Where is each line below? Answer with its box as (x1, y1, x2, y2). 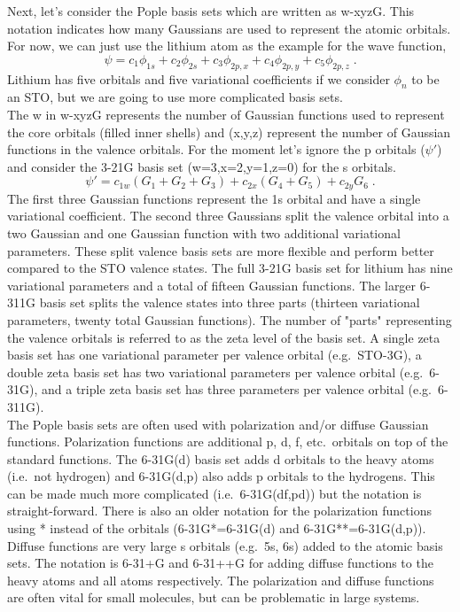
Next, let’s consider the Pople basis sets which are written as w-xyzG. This (7, 2, 415, 19)
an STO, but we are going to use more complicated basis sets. (7, 88, 343, 106)
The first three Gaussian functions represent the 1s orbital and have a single (7, 189, 421, 207)
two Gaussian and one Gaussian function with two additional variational (7, 223, 401, 242)
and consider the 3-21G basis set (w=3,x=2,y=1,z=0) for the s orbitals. (7, 157, 396, 175)
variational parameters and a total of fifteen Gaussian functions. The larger (7, 275, 417, 294)
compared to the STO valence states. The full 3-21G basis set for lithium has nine (7, 259, 453, 277)
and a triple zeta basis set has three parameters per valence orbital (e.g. (41, 380, 433, 399)
